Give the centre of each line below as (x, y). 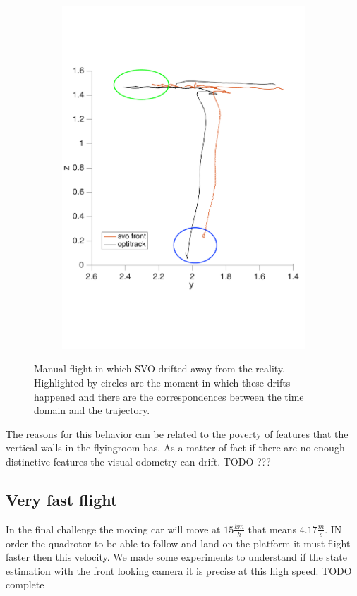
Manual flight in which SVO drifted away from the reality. (159, 369)
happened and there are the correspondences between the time (169, 396)
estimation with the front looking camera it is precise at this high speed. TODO (179, 570)
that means (272, 529)
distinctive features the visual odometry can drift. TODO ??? (138, 461)
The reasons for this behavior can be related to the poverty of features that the (177, 433)
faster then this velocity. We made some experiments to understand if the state (176, 557)
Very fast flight (62, 499)
